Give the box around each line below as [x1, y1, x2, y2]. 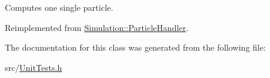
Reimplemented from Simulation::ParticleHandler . [5, 21, 188, 33]
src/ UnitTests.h [5, 61, 62, 73]
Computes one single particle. [5, 1, 113, 13]
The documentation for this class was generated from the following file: [5, 41, 266, 54]
